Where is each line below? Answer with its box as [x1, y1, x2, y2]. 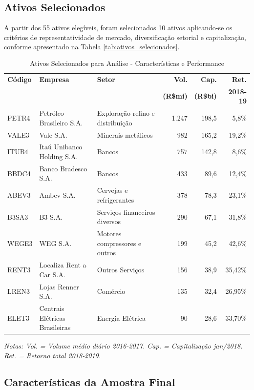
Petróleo [39, 108, 64, 118]
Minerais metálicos [97, 129, 153, 140]
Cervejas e [97, 185, 128, 195]
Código [7, 74, 32, 84]
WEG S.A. [39, 238, 72, 248]
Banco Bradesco [39, 163, 87, 173]
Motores [97, 228, 122, 239]
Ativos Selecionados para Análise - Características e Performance [30, 58, 224, 68]
